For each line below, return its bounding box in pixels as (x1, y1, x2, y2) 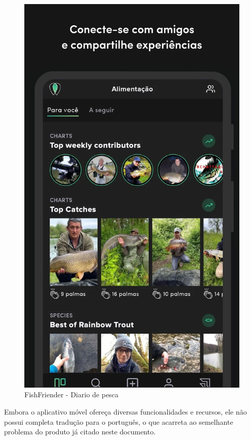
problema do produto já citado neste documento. (4, 426, 156, 437)
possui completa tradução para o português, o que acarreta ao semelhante (4, 416, 233, 427)
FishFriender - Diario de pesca (24, 389, 119, 400)
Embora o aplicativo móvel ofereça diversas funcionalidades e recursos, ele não (4, 406, 247, 417)
